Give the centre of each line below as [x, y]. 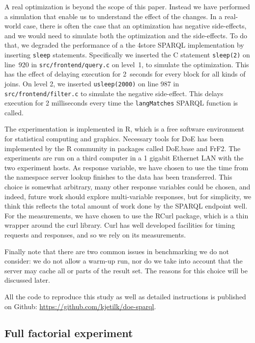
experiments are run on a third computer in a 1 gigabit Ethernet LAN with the [124, 158]
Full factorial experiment [69, 332]
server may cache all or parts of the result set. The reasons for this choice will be [126, 270]
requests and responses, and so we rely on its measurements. [95, 234]
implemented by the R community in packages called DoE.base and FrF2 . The [123, 148]
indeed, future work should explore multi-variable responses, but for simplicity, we [128, 196]
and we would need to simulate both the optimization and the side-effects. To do [126, 35]
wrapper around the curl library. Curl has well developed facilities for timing [120, 225]
